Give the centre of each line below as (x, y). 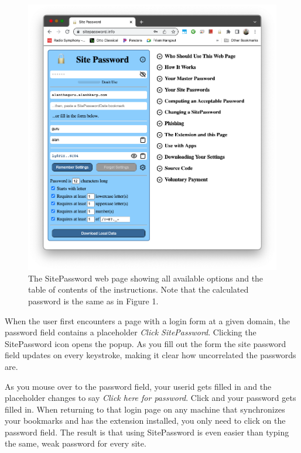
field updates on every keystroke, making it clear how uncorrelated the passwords (150, 355)
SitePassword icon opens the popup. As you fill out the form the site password (146, 343)
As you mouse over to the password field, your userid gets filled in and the (138, 386)
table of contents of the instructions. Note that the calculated (138, 289)
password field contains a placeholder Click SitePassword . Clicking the (131, 332)
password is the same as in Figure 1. (93, 301)
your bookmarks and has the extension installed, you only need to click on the (145, 421)
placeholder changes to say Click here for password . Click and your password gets (150, 398)
